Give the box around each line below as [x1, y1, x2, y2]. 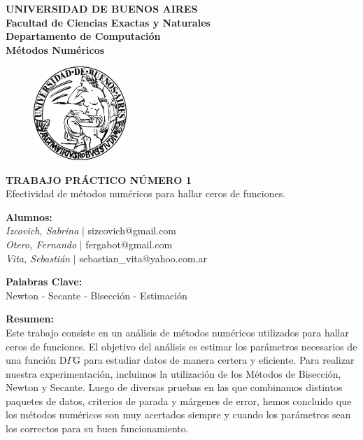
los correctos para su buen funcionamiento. [6, 421, 189, 436]
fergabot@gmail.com [85, 236, 173, 251]
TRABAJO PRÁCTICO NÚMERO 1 [6, 172, 192, 187]
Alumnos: [6, 209, 52, 224]
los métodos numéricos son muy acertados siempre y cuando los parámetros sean [6, 407, 351, 422]
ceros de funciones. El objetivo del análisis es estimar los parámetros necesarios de [6, 339, 357, 353]
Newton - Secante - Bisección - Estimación [6, 288, 187, 302]
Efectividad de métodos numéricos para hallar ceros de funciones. [6, 186, 286, 201]
